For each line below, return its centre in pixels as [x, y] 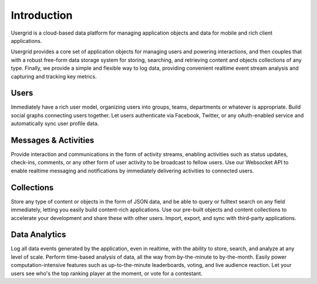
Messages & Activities [53, 140]
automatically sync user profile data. [55, 124]
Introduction [42, 15]
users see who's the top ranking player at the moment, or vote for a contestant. [107, 273]
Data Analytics [38, 235]
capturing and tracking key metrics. [54, 76]
